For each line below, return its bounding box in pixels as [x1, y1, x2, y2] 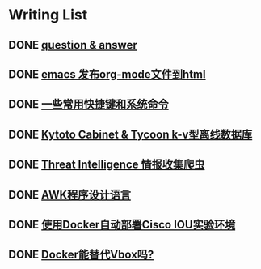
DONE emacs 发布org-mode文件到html [8, 67, 206, 81]
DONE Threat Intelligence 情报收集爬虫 [8, 158, 205, 172]
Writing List [8, 6, 88, 24]
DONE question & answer [8, 38, 137, 52]
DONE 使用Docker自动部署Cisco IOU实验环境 [8, 217, 236, 232]
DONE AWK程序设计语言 [8, 188, 132, 202]
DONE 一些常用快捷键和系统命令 [8, 97, 170, 111]
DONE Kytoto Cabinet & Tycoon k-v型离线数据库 [8, 127, 253, 141]
